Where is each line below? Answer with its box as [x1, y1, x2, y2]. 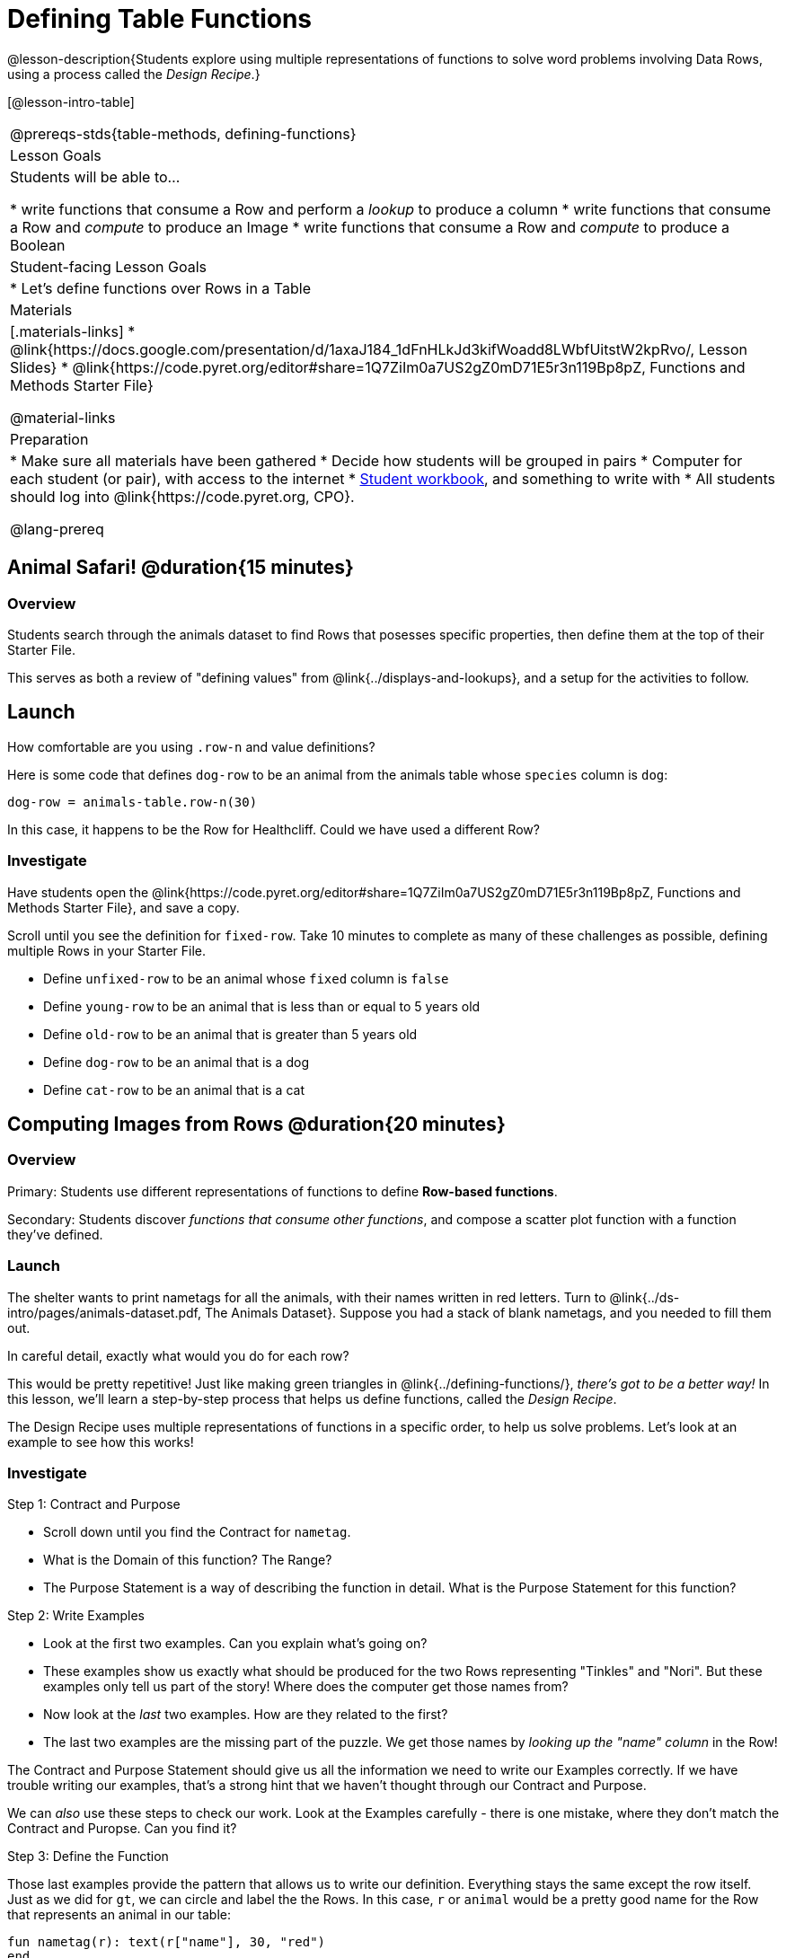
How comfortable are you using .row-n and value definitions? [7, 738, 375, 754]
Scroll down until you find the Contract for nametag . [43, 1524, 351, 1540]
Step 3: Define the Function [7, 1848, 169, 1865]
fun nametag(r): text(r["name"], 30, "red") [7, 1935, 326, 1950]
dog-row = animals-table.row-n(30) [7, 794, 258, 809]
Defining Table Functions [7, 4, 313, 34]
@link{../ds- [609, 1289, 680, 1305]
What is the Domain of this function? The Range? [43, 1552, 332, 1568]
